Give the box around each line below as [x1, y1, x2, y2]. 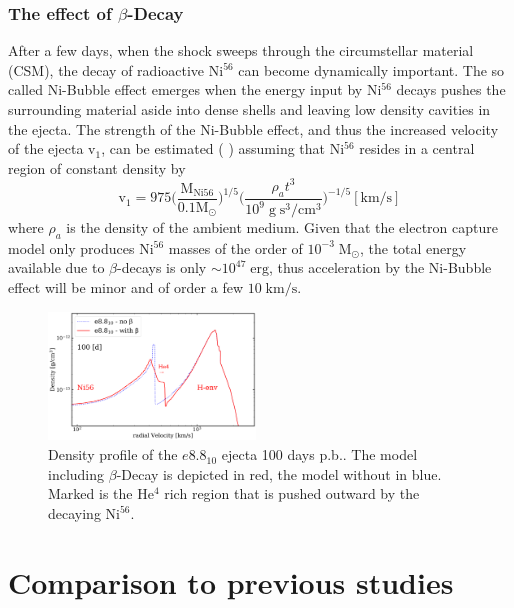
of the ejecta [8, 138, 84, 159]
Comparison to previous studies [8, 561, 454, 602]
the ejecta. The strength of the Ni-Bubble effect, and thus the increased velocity [8, 118, 499, 139]
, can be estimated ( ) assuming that [101, 138, 326, 159]
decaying [48, 502, 101, 523]
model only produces [8, 237, 135, 258]
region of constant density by [8, 157, 186, 178]
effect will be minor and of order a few [8, 277, 243, 298]
